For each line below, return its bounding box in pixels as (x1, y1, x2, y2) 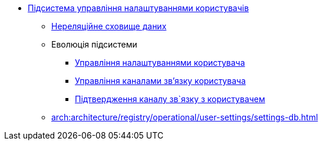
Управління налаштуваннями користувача (75, 58, 245, 68)
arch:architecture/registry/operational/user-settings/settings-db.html (51, 112, 318, 122)
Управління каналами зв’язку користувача (75, 76, 246, 86)
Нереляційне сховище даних (51, 21, 167, 31)
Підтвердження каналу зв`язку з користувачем (75, 94, 265, 104)
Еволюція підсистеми (51, 39, 137, 49)
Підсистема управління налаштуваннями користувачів (28, 3, 249, 13)
